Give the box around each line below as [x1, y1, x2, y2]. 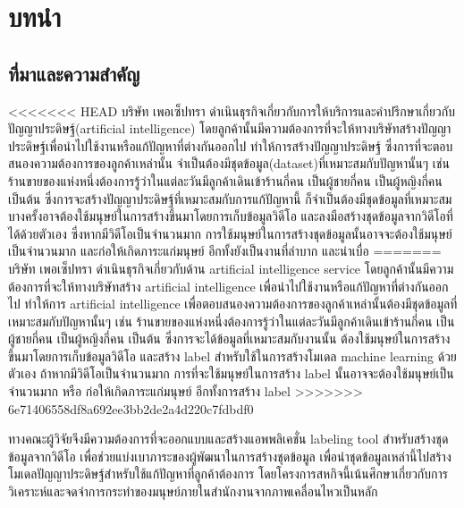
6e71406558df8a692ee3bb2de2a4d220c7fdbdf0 [8, 399, 254, 418]
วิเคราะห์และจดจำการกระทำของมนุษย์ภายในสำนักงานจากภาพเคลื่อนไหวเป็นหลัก [8, 482, 378, 501]
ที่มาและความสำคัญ [8, 59, 140, 87]
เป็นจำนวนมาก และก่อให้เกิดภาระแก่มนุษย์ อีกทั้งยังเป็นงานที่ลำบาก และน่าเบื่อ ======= [8, 241, 442, 260]
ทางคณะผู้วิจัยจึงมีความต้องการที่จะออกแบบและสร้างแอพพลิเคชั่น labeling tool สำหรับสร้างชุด [8, 429, 449, 448]
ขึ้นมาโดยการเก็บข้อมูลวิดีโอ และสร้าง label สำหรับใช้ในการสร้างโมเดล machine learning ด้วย [8, 346, 457, 365]
